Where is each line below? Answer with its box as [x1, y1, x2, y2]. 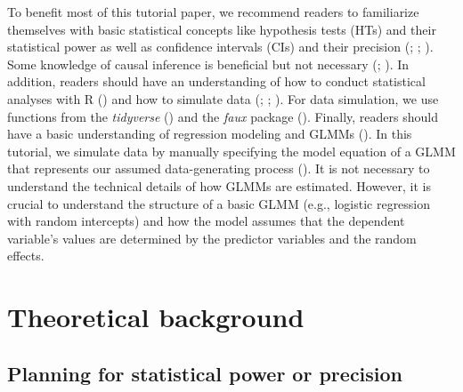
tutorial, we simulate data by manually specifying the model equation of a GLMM [7, 141, 456, 160]
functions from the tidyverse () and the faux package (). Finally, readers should [7, 107, 438, 125]
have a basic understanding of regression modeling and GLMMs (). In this [7, 124, 412, 143]
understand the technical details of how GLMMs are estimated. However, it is [7, 176, 431, 195]
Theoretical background [7, 299, 305, 335]
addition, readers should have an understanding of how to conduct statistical [7, 72, 426, 91]
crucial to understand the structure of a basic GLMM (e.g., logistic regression [7, 194, 431, 212]
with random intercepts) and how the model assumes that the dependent [7, 212, 405, 230]
